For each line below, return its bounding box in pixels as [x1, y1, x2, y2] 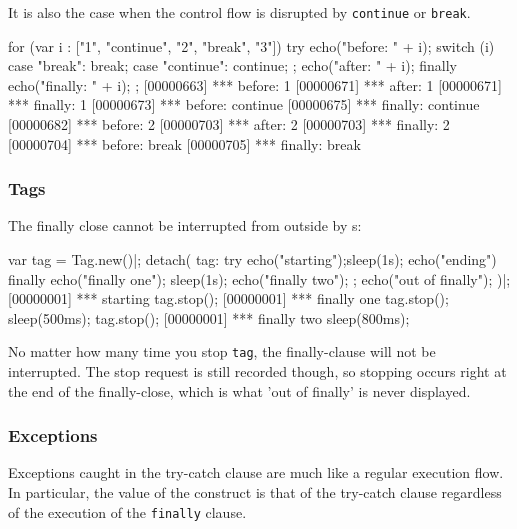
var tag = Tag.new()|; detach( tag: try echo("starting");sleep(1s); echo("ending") [8, 249, 497, 270]
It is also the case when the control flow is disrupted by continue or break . [8, 2, 471, 22]
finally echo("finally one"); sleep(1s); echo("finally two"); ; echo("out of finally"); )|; [8, 268, 511, 289]
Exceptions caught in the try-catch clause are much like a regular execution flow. [8, 462, 504, 483]
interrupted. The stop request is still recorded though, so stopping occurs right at [8, 361, 507, 382]
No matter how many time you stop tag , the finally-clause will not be [8, 341, 436, 362]
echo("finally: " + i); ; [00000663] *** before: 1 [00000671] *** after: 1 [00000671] [8, 74, 502, 95]
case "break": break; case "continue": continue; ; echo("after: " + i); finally [8, 55, 457, 76]
